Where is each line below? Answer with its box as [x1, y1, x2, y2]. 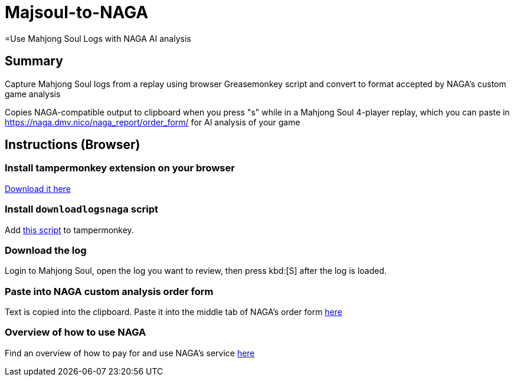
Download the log [5, 244, 87, 256]
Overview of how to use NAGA [5, 326, 146, 339]
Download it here [5, 183, 71, 194]
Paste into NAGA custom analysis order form [5, 285, 214, 297]
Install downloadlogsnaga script [5, 203, 158, 216]
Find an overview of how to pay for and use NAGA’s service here [5, 347, 255, 358]
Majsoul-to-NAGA [5, 2, 149, 22]
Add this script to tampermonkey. [5, 224, 134, 235]
